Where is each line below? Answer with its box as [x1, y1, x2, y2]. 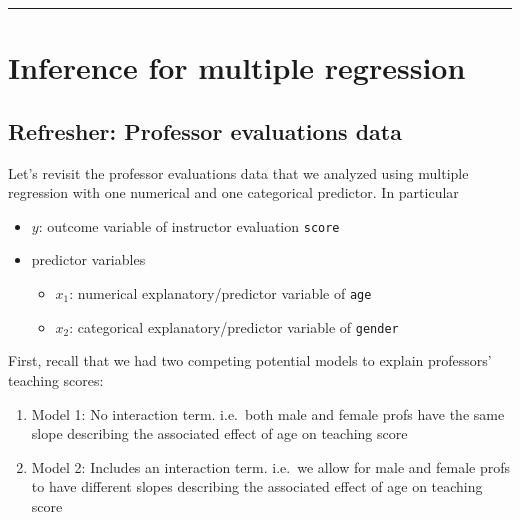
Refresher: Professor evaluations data [8, 115, 402, 146]
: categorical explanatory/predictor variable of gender [69, 316, 399, 337]
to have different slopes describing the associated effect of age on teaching [31, 476, 483, 497]
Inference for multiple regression [8, 47, 466, 88]
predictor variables [31, 249, 146, 270]
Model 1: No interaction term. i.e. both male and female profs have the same [31, 403, 505, 424]
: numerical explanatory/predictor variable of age [69, 283, 372, 304]
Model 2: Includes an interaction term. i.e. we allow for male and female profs [31, 456, 511, 477]
